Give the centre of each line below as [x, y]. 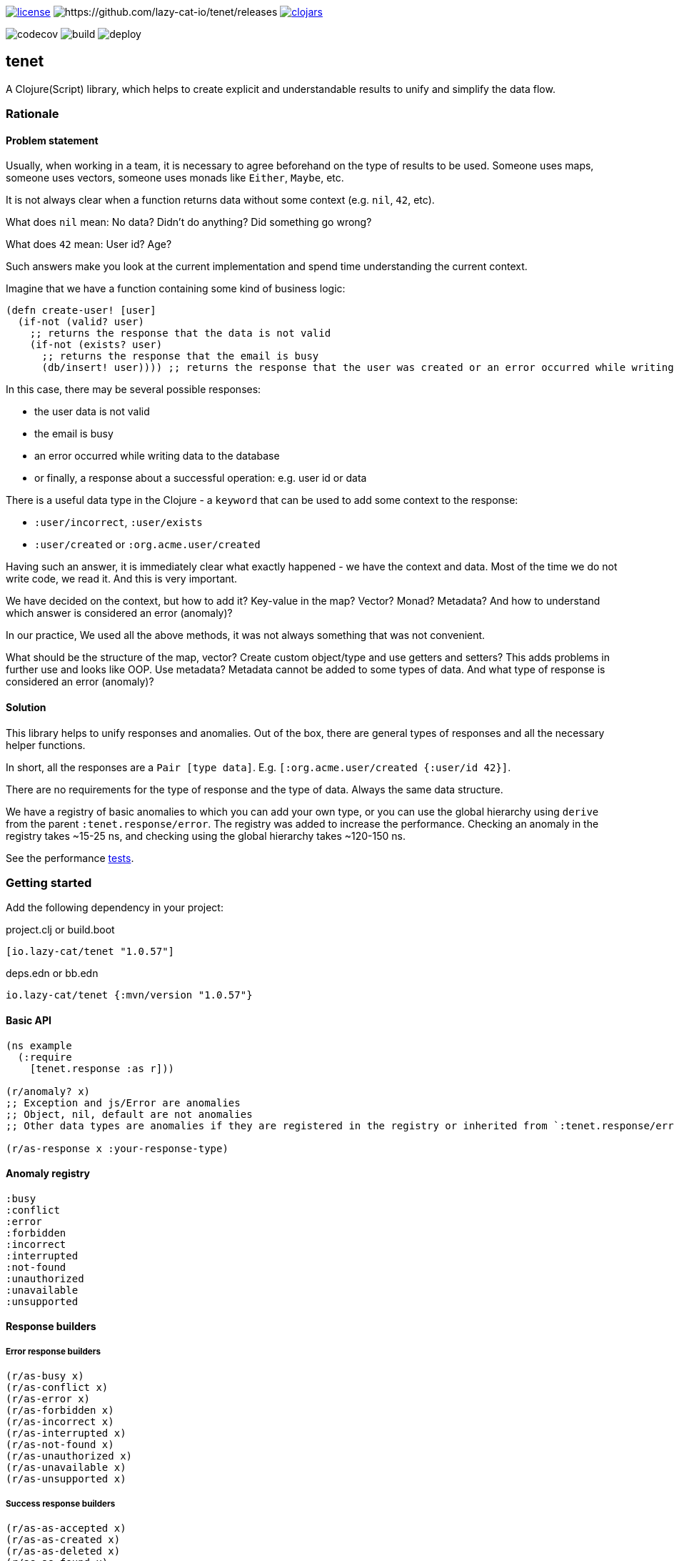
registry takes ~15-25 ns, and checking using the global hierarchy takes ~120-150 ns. [206, 836]
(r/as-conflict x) [57, 1388]
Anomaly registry [48, 1174]
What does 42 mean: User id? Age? [89, 244]
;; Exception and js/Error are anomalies [123, 1102]
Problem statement [52, 140]
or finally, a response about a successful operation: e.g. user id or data [201, 478]
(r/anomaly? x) [48, 1091]
